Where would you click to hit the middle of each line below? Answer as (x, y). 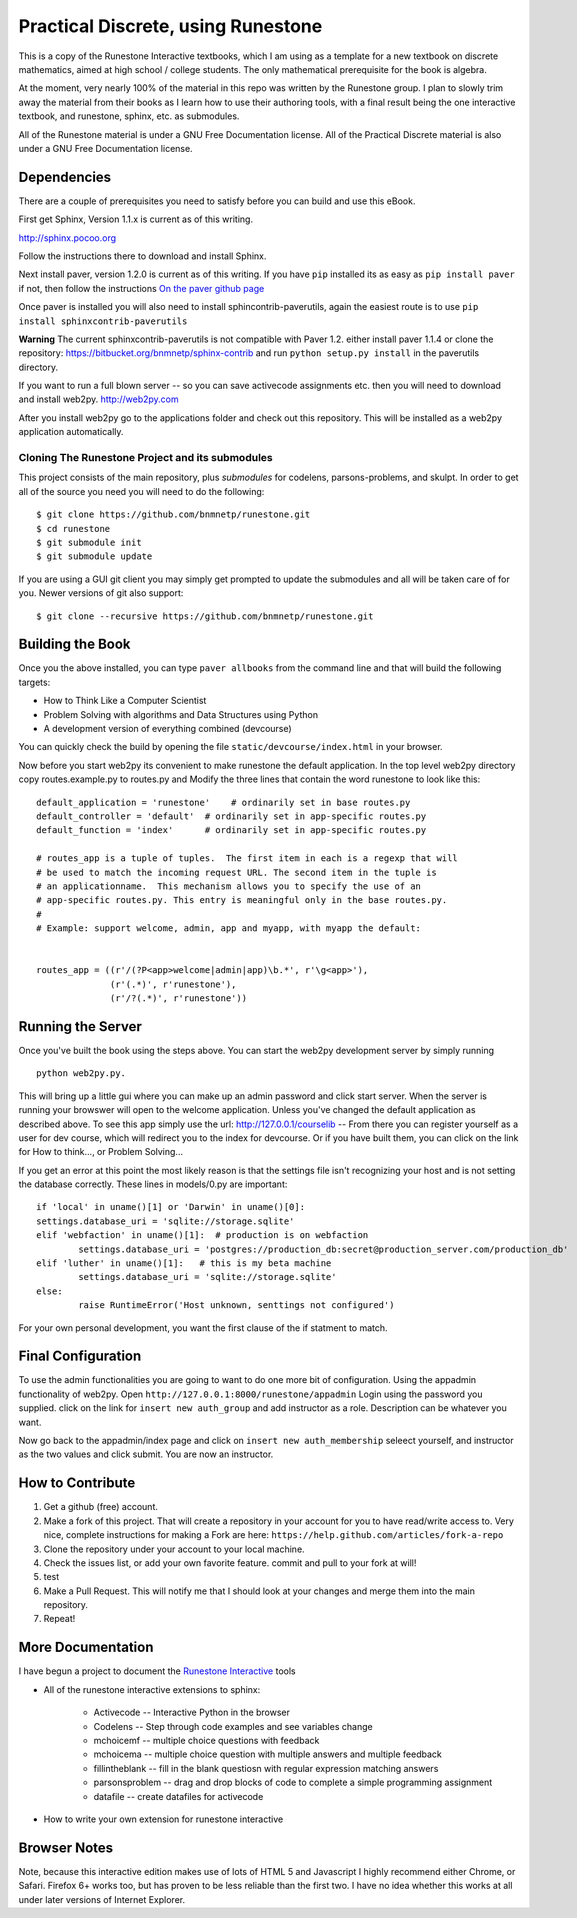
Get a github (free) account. (101, 1507)
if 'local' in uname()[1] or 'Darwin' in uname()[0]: (170, 1207)
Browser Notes (66, 1847)
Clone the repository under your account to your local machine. (174, 1549)
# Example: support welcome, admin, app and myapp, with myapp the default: (229, 928)
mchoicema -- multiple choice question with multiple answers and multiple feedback (267, 1754)
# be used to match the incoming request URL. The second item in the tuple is (236, 872)
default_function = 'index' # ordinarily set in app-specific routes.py (231, 830)
